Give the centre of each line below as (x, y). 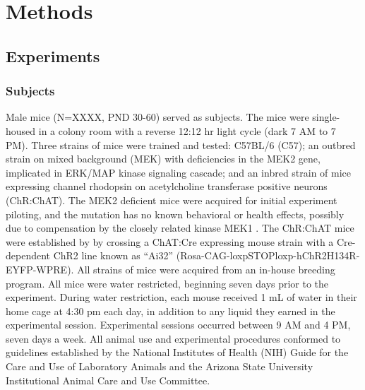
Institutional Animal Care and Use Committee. (108, 380)
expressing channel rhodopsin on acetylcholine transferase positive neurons (167, 186)
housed (21, 130)
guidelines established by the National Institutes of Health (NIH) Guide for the (177, 352)
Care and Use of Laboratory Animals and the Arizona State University (160, 366)
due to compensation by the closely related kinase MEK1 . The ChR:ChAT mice (180, 228)
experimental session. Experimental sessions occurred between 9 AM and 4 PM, (178, 325)
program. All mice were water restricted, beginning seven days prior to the (167, 283)
